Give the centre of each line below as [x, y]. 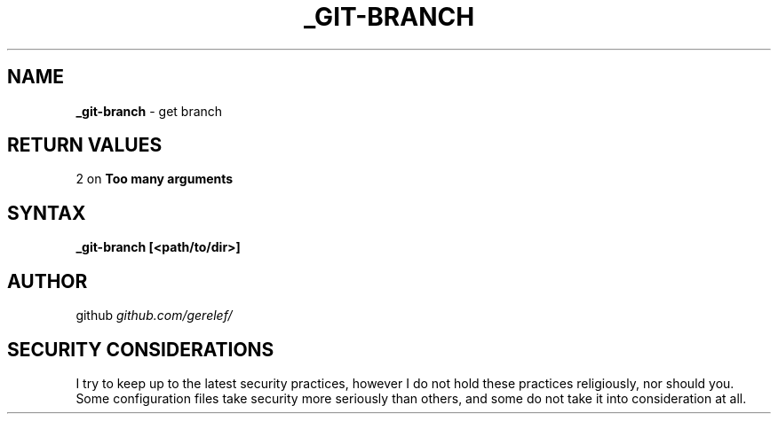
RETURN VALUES [85, 145]
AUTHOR [48, 281]
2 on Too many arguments [155, 179]
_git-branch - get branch [149, 111]
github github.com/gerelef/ [154, 316]
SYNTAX [47, 213]
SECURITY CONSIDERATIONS [141, 349]
